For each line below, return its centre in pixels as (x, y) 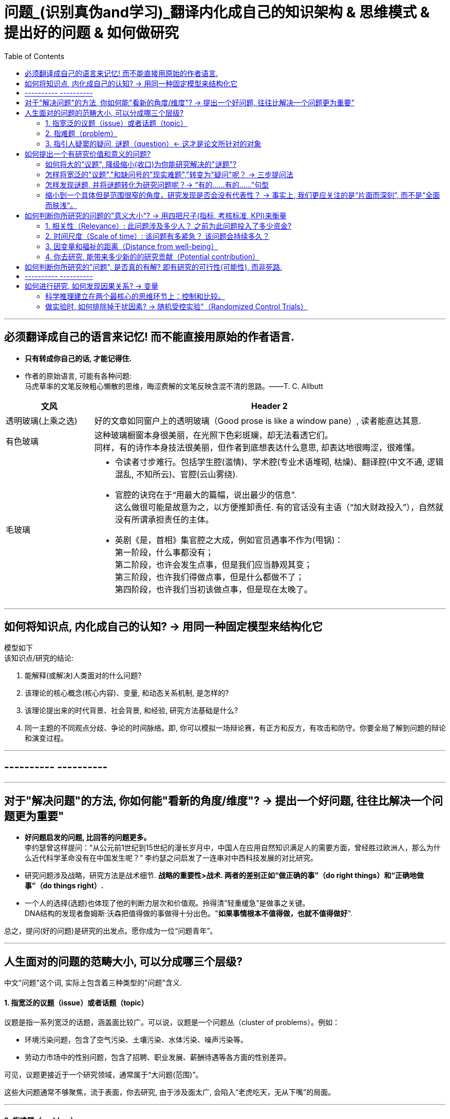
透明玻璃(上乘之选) (42, 421)
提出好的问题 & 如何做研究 (92, 33)
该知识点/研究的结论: (39, 658)
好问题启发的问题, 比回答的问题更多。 (88, 837)
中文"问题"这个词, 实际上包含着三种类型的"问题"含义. (93, 982)
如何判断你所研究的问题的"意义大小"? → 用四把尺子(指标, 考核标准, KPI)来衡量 (156, 215)
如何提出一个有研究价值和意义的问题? (88, 154)
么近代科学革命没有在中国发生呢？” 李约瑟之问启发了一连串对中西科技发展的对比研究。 (171, 858)
